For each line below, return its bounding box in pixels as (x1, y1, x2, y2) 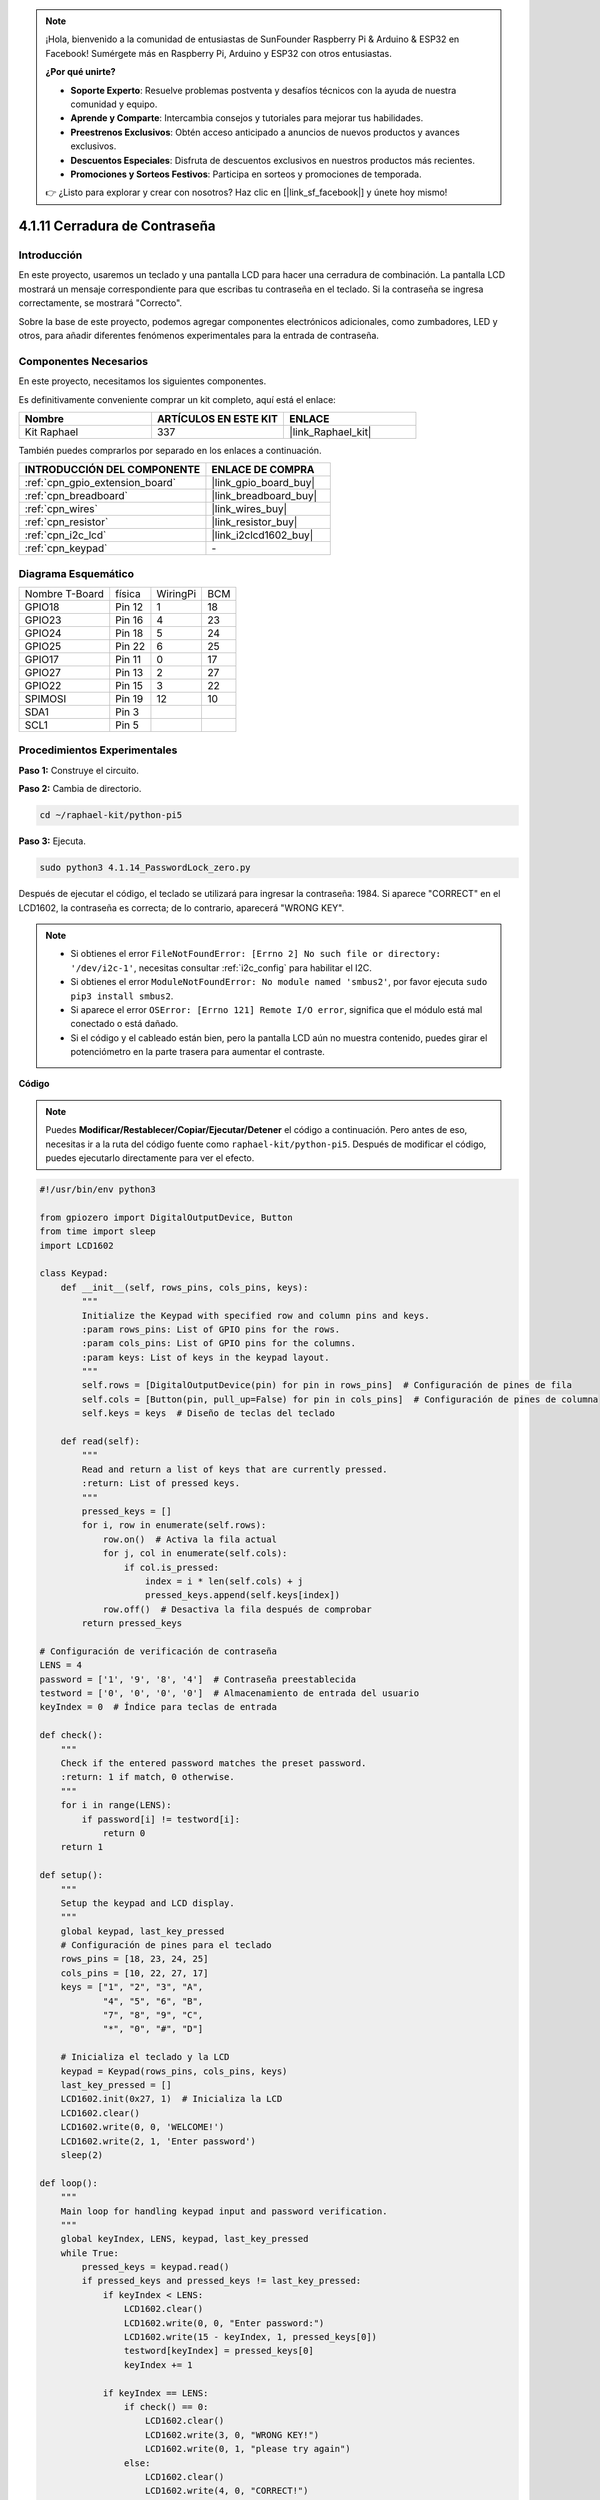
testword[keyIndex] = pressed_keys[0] (123, 2345, 314, 2357)
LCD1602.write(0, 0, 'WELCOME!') (60, 2121, 225, 2133)
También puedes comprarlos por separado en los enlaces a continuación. (18, 444, 322, 456)
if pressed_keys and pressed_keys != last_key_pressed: (81, 2275, 362, 2287)
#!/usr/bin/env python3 (39, 1184, 157, 1195)
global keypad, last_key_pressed (60, 1925, 225, 1937)
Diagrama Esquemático (18, 566, 135, 580)
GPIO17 (24, 653, 59, 667)
